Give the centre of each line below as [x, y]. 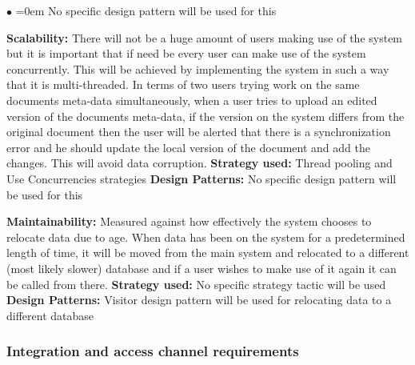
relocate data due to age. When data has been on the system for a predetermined [206, 237]
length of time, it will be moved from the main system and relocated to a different [208, 253]
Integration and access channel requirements [153, 351]
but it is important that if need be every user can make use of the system [186, 53]
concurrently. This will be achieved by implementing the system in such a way [198, 68]
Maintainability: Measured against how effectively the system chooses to [189, 221]
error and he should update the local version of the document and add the [188, 147]
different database [50, 315]
